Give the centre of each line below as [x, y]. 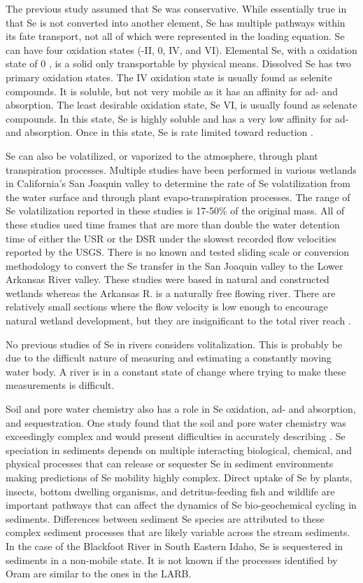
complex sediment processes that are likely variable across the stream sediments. [178, 532]
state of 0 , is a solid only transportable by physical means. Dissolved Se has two [179, 63]
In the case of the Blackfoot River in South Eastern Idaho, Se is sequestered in [175, 546]
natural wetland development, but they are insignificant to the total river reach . [178, 321]
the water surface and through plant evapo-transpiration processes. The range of [178, 197]
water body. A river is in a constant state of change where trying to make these [176, 371]
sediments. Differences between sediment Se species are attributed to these [165, 518]
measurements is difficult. [60, 385]
